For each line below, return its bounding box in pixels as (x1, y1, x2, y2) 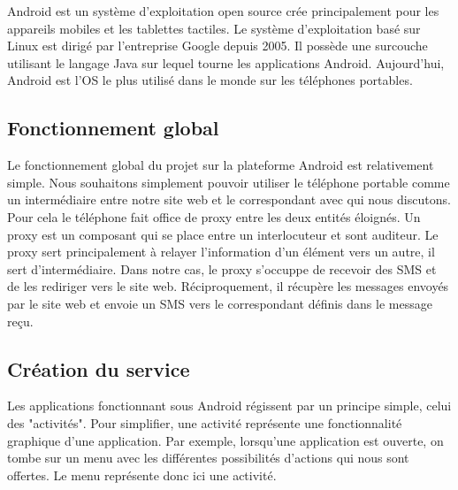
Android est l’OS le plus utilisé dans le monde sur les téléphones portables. (7, 71, 413, 89)
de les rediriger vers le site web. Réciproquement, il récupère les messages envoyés (7, 277, 449, 295)
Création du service (7, 355, 190, 382)
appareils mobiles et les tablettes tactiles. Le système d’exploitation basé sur (7, 19, 421, 37)
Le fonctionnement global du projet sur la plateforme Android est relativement (7, 156, 434, 174)
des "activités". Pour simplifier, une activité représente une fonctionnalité (7, 413, 402, 432)
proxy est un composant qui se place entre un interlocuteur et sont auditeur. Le (7, 225, 439, 243)
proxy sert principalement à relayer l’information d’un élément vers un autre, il (7, 242, 435, 261)
